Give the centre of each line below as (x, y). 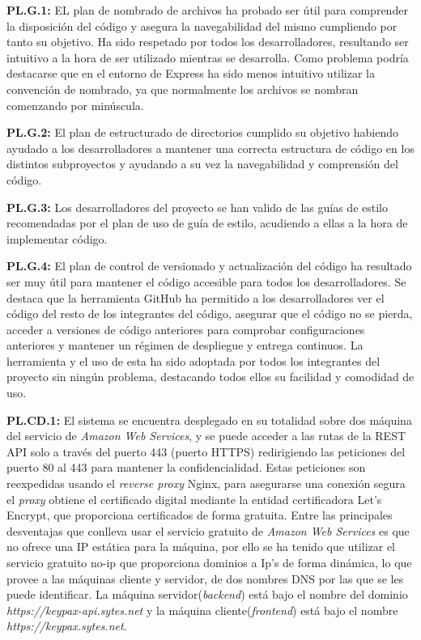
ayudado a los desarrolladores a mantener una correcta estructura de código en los (210, 148)
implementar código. (57, 238)
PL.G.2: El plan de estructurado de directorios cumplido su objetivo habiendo (202, 132)
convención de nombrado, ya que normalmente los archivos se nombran (183, 89)
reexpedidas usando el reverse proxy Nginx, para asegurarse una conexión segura (206, 483)
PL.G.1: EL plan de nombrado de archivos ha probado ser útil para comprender (207, 10)
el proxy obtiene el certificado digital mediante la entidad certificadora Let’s (194, 499)
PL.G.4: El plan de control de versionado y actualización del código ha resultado (209, 266)
